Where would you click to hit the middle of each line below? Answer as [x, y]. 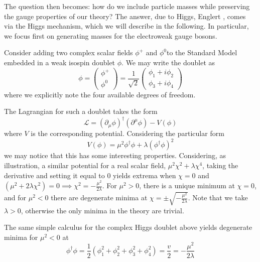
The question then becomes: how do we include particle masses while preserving [127, 6]
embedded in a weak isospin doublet [60, 62]
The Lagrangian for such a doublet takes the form [81, 111]
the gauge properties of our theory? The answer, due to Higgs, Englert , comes [125, 16]
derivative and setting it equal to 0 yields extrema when [90, 175]
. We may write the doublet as [168, 62]
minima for [21, 237]
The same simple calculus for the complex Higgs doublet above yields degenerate [128, 227]
